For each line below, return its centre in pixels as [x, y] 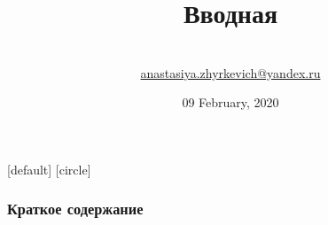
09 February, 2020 [230, 102]
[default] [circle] [49, 169]
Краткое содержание [75, 209]
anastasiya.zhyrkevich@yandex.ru [230, 72]
